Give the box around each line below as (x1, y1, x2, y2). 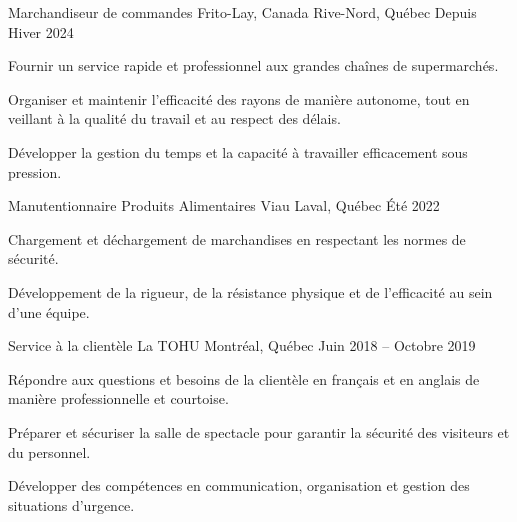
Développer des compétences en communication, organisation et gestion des (8, 475, 470, 496)
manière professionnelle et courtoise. (8, 388, 229, 409)
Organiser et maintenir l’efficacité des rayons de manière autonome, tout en (8, 88, 470, 109)
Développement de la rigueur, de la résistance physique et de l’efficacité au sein (8, 281, 493, 302)
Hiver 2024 (8, 21, 74, 42)
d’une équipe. (8, 301, 90, 322)
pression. (8, 161, 62, 182)
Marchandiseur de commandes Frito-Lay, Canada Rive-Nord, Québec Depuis (8, 2, 477, 22)
